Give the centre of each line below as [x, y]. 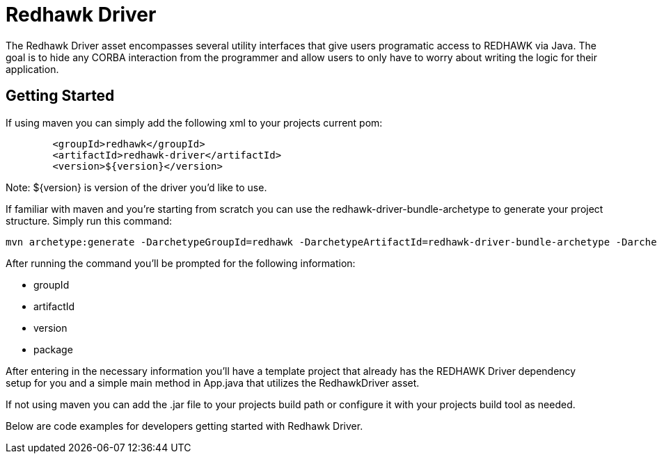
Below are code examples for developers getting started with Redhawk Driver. [184, 426]
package [53, 349]
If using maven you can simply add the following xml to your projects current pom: [194, 122]
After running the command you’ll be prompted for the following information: [181, 263]
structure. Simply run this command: [89, 220]
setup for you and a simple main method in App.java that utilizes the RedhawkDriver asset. [213, 382]
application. [32, 69]
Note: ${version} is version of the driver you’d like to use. [136, 187]
